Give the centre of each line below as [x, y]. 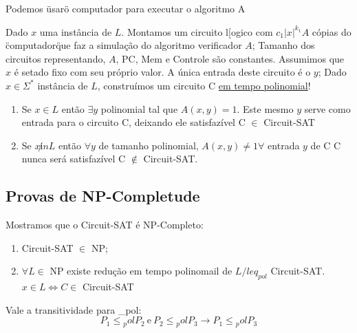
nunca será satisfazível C [74, 159]
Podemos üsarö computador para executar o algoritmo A [126, 8]
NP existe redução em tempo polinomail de [141, 271]
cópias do [332, 31]
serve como [327, 108]
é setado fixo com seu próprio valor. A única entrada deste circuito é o [162, 72]
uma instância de [76, 31]
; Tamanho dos [283, 45]
